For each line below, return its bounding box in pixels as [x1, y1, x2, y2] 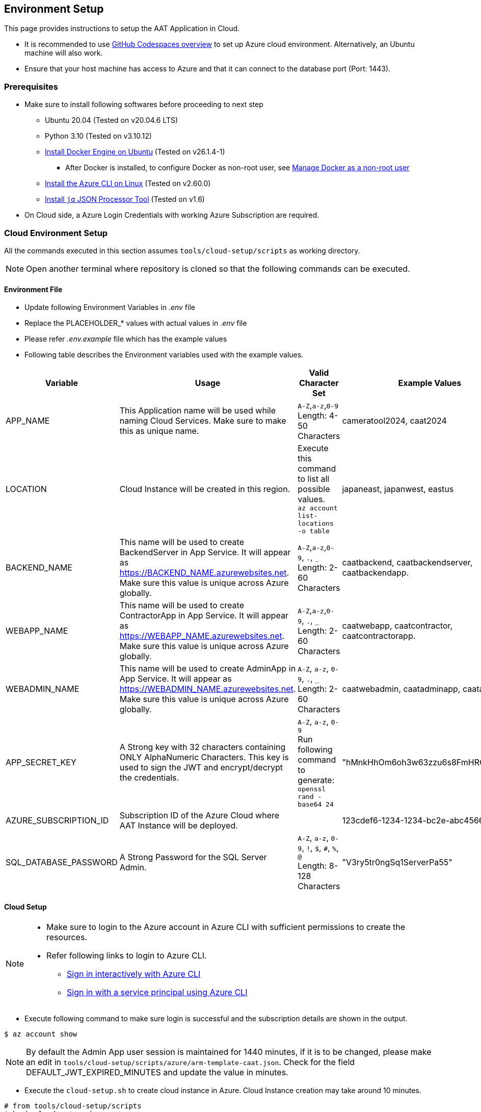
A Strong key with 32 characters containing [119, 742, 286, 753]
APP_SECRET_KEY [6, 757, 76, 768]
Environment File [4, 285, 63, 294]
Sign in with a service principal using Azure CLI [67, 987, 248, 998]
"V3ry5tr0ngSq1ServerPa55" [342, 857, 452, 867]
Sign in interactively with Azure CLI [67, 969, 201, 979]
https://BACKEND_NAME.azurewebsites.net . [119, 567, 289, 578]
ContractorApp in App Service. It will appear [119, 610, 288, 621]
